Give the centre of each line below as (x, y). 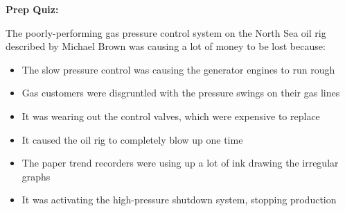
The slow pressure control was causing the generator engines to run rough (178, 69)
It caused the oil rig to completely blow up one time (132, 139)
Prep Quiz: (32, 9)
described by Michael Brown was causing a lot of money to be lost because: (166, 46)
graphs (36, 176)
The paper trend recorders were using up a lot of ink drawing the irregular (180, 163)
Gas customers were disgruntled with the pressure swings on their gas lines (181, 93)
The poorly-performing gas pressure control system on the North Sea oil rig (166, 32)
